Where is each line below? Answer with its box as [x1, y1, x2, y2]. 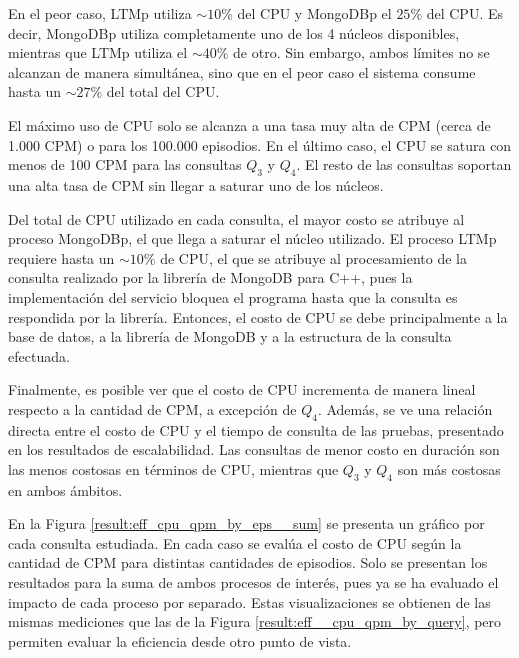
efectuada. [8, 345, 70, 366]
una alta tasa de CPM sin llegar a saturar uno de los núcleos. [8, 174, 384, 195]
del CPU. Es [426, 3, 504, 23]
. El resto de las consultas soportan [296, 154, 512, 175]
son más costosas [397, 458, 501, 479]
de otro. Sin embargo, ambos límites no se [233, 42, 490, 63]
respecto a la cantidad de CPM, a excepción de [8, 398, 297, 419]
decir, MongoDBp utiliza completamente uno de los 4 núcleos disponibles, [8, 22, 460, 43]
